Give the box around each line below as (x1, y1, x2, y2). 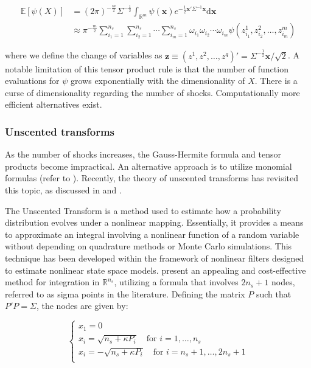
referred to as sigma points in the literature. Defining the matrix (5, 287, 245, 300)
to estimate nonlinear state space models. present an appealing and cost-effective (5, 263, 306, 276)
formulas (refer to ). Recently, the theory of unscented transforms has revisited (5, 172, 298, 184)
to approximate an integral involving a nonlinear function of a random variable (5, 227, 299, 240)
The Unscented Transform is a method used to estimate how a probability (5, 204, 281, 217)
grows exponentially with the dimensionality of (71, 74, 245, 87)
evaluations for (5, 74, 60, 87)
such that (256, 287, 292, 300)
